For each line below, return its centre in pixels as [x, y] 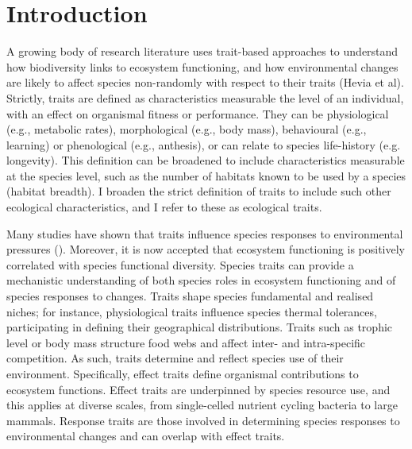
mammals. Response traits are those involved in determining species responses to [203, 420]
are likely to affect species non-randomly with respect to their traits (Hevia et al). [205, 82]
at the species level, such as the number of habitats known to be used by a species [206, 175]
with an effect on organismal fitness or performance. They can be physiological [198, 113]
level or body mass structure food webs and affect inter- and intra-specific [186, 342]
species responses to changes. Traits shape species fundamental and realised [190, 296]
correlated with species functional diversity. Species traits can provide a [180, 264]
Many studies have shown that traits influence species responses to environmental [205, 233]
